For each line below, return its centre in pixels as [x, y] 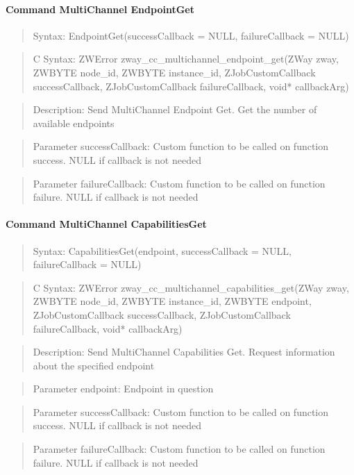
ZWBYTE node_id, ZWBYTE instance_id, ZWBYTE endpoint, [172, 301]
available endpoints [74, 123]
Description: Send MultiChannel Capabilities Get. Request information [184, 352]
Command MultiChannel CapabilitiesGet [106, 224]
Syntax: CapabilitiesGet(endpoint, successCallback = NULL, [162, 250]
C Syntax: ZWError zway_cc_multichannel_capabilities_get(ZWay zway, [191, 287]
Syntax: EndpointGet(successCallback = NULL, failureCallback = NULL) [191, 35]
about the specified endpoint [94, 365]
